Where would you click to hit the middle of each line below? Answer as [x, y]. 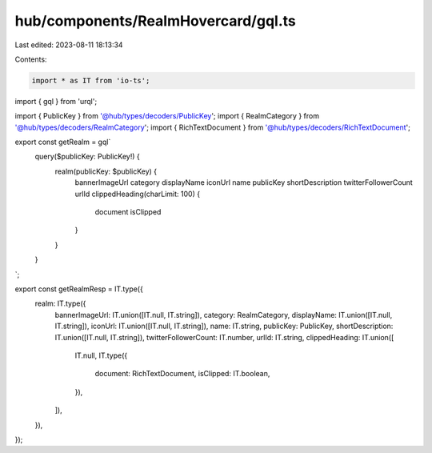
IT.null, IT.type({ [101, 355]
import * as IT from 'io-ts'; [91, 80]
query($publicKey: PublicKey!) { [87, 157]
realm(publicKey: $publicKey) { [106, 171]
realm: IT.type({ [60, 303]
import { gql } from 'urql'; [56, 101]
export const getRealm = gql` [63, 142]
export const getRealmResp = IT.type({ [79, 289]
